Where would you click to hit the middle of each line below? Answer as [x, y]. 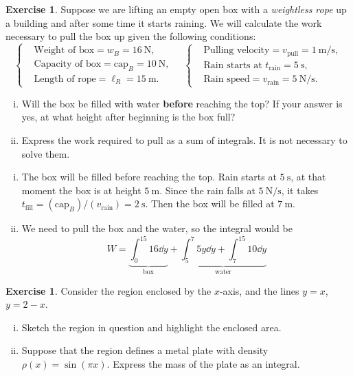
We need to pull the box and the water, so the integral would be [157, 228]
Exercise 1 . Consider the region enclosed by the [109, 290]
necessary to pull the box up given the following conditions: [131, 36]
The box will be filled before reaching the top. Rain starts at [149, 177]
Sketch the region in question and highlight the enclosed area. [151, 327]
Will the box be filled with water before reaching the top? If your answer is [182, 103]
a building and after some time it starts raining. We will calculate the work [164, 22]
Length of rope [65, 79]
